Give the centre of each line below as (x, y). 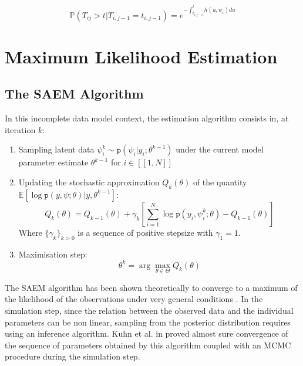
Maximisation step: (53, 254)
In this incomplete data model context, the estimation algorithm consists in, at (147, 118)
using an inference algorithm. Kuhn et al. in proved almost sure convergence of (147, 333)
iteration (20, 129)
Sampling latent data (56, 149)
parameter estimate (53, 162)
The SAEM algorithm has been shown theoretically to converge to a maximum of (151, 287)
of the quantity (220, 182)
